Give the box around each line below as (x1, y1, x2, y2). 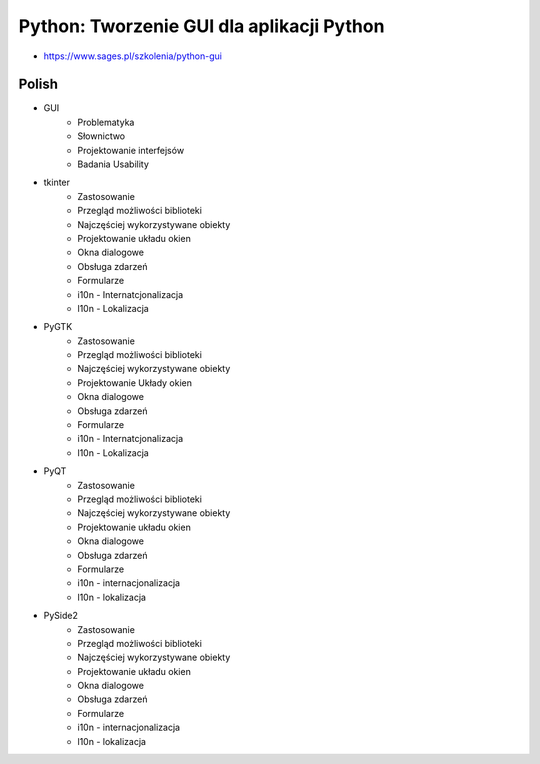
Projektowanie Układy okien (77, 376, 192, 389)
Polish (18, 76, 59, 93)
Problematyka (77, 116, 135, 128)
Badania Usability (77, 158, 150, 170)
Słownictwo (77, 130, 126, 142)
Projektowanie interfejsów (77, 144, 185, 156)
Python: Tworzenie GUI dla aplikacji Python (18, 15, 385, 37)
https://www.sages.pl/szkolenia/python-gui (43, 50, 222, 62)
